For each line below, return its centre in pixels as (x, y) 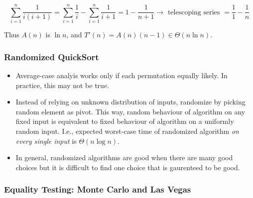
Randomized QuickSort (52, 56)
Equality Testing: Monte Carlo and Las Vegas (98, 189)
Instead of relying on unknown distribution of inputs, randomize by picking (130, 102)
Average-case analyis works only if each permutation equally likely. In (122, 75)
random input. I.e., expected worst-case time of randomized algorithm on (127, 131)
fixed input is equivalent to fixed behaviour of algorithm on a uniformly (125, 121)
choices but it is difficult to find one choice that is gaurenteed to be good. (128, 167)
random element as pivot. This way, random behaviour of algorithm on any (130, 111)
